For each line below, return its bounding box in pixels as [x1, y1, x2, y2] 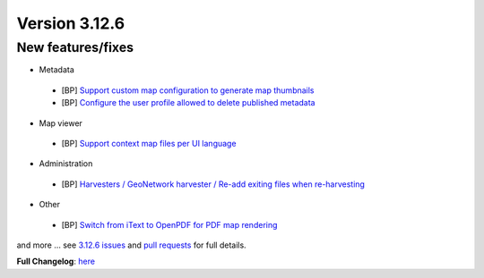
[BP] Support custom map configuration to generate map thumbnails [61, 85, 315, 96]
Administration [39, 158, 93, 169]
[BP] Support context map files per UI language [61, 138, 237, 148]
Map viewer [39, 117, 82, 129]
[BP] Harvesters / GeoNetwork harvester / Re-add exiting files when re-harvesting [61, 179, 365, 190]
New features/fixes [16, 39, 134, 55]
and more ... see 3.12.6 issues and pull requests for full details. [16, 240, 246, 250]
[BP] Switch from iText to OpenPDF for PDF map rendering [61, 219, 278, 230]
